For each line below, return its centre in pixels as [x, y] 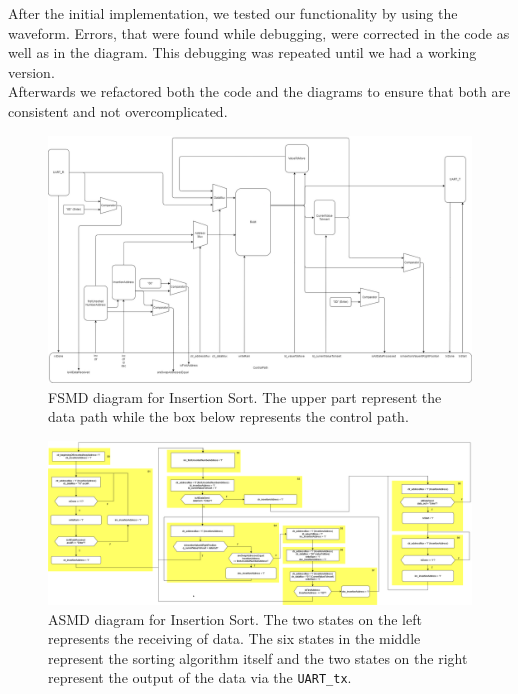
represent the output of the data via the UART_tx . [200, 677]
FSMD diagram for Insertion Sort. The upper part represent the [245, 396]
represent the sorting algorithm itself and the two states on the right [258, 657]
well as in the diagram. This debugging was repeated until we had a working [242, 52]
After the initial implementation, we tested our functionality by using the [233, 13]
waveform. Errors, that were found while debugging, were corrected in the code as [259, 32]
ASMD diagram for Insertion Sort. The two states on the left [235, 618]
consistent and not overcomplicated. [118, 110]
